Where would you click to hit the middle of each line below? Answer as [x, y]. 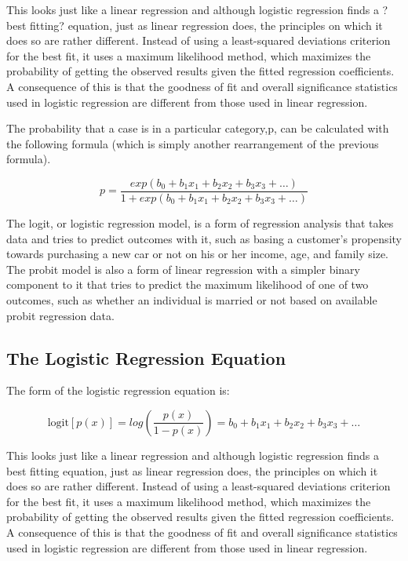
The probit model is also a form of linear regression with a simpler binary [183, 269]
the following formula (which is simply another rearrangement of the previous [193, 143]
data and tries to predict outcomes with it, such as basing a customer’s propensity [204, 238]
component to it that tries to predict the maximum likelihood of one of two [188, 284]
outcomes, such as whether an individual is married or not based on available [192, 299]
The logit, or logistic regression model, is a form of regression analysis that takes [200, 223]
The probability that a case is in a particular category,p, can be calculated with [198, 128]
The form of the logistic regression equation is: [118, 390]
